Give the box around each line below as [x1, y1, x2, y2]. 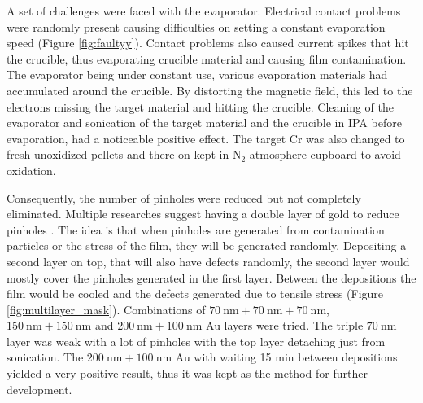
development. [7, 380, 72, 397]
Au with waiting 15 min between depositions [175, 348, 398, 366]
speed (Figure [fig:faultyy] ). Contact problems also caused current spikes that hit [7, 34, 409, 51]
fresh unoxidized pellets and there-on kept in [7, 146, 229, 163]
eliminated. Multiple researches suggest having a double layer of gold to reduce [7, 205, 399, 222]
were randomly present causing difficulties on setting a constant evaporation [7, 18, 386, 35]
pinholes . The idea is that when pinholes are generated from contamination [7, 221, 385, 238]
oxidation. [7, 161, 56, 178]
